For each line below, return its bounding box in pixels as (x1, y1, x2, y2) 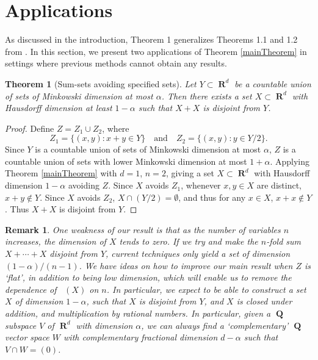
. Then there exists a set (161, 89, 252, 102)
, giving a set (165, 167, 214, 179)
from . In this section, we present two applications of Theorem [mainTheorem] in (5, 45, 307, 57)
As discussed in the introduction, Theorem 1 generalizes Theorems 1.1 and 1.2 (5, 33, 298, 46)
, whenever (181, 179, 221, 192)
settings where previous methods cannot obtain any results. (5, 57, 227, 70)
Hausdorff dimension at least (5, 101, 112, 114)
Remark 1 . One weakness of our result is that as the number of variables (5, 223, 281, 236)
